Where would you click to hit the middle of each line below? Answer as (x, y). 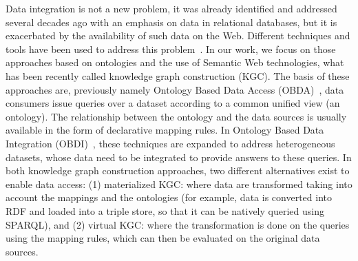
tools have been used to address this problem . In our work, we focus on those (171, 49)
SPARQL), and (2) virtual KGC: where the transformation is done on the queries (178, 224)
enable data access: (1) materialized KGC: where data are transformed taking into (179, 184)
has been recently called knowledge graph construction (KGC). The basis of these (178, 75)
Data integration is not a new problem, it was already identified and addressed (171, 8)
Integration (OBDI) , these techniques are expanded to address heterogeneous (170, 143)
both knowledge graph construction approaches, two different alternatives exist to (178, 170)
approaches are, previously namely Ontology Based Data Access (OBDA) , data (175, 89)
